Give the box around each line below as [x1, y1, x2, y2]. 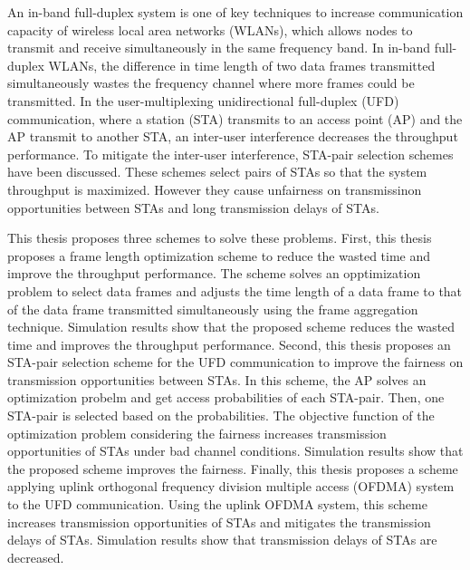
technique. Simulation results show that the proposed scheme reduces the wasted [7, 317, 456, 336]
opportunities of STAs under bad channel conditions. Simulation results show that [7, 441, 464, 460]
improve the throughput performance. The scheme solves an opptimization [7, 264, 421, 283]
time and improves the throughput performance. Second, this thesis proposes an [7, 334, 451, 353]
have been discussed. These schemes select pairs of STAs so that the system [7, 162, 427, 181]
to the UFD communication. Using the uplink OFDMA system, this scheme [7, 495, 427, 514]
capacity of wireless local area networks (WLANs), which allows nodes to [7, 20, 413, 39]
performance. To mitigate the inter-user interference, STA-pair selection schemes [7, 144, 454, 163]
